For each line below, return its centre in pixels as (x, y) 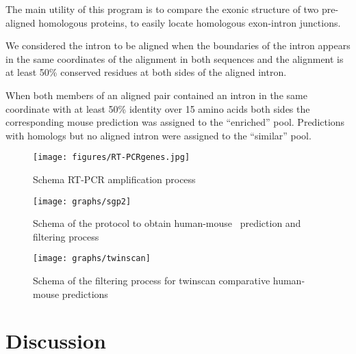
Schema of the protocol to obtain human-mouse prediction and (167, 223)
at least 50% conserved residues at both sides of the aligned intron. (146, 72)
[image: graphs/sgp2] (82, 201)
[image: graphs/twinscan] (92, 259)
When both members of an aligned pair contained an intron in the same (156, 95)
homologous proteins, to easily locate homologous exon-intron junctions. (190, 22)
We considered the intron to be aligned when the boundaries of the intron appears (178, 45)
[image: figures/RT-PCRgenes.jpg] (112, 158)
